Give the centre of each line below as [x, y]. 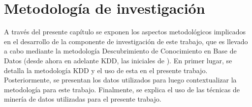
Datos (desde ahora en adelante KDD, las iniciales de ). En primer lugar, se [118, 60]
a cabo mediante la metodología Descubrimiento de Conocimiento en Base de [120, 51]
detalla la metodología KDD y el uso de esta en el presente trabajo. [106, 70]
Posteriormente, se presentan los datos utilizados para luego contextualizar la [120, 80]
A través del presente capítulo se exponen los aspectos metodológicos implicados [125, 32]
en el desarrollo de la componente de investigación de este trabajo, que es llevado [126, 41]
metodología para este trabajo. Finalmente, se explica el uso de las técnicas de [122, 89]
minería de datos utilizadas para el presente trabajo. [83, 99]
